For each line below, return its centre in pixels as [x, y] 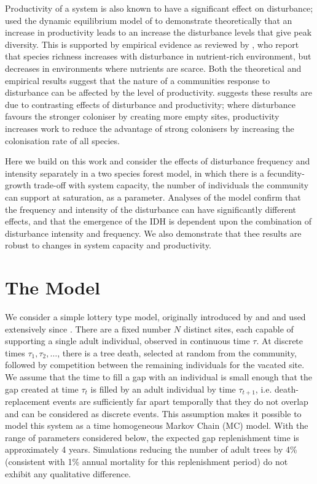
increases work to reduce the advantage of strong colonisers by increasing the [150, 128]
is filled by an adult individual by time [163, 389]
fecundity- [286, 173]
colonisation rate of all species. [62, 140]
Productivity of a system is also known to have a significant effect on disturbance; [159, 8]
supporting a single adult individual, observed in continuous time [127, 341]
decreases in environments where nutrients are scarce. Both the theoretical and [153, 68]
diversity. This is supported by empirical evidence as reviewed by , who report [152, 44]
